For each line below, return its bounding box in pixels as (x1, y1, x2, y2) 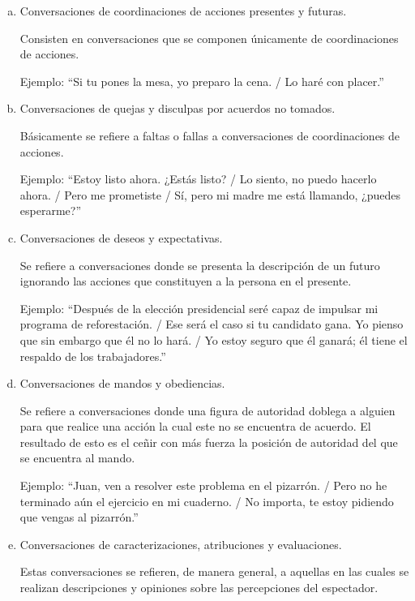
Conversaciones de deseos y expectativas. (19, 229, 223, 246)
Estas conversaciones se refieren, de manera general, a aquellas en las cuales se (19, 563, 409, 580)
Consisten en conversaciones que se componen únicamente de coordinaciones (19, 29, 399, 46)
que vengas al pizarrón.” (19, 509, 139, 526)
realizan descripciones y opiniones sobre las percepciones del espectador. (19, 579, 379, 596)
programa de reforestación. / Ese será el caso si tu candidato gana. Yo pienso (19, 316, 404, 333)
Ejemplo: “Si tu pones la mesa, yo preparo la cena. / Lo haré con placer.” (19, 72, 384, 89)
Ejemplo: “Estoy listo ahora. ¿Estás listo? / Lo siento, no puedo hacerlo (19, 170, 377, 187)
